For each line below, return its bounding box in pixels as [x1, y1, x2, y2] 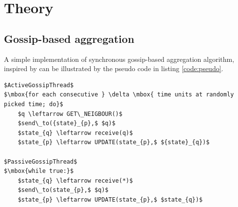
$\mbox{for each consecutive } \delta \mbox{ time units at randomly [4, 91, 234, 98]
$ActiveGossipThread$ [4, 81, 74, 89]
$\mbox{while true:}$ [4, 168, 74, 175]
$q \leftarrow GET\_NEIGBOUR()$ [18, 110, 123, 117]
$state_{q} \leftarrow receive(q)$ [18, 129, 133, 136]
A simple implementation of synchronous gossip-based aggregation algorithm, [4, 54, 235, 64]
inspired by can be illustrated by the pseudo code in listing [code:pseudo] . [4, 63, 223, 74]
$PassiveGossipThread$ [4, 158, 77, 165]
